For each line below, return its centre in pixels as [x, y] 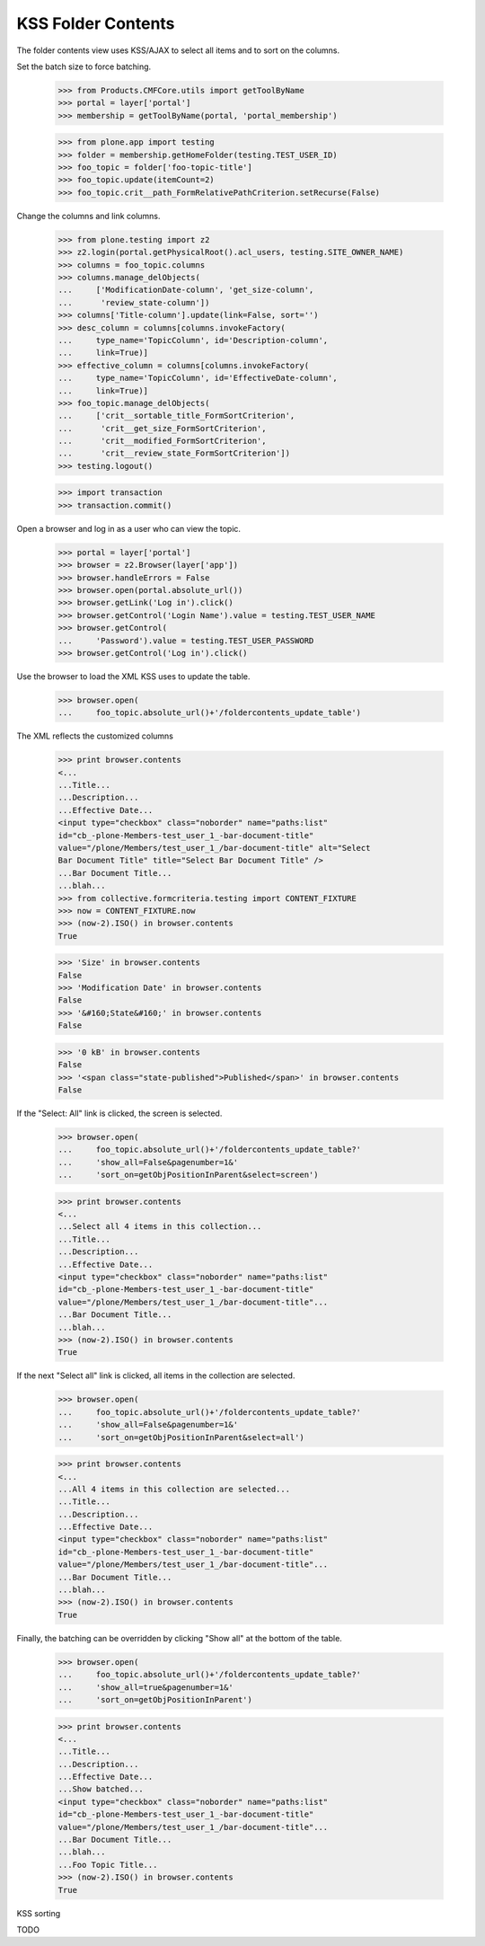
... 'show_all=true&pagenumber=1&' [145, 1687]
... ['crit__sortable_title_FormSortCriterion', [176, 416]
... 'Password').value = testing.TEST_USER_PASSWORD [186, 641]
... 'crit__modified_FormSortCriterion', [162, 441]
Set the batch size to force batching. [84, 66]
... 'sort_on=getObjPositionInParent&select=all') [181, 1437]
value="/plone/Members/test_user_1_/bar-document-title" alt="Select [214, 848]
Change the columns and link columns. [88, 216]
